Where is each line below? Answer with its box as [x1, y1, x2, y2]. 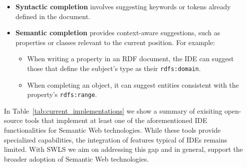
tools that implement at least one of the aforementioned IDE [25, 115, 207, 125]
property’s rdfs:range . [27, 89, 97, 99]
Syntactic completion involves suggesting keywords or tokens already [15, 1, 231, 11]
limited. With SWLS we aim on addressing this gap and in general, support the [4, 144, 243, 154]
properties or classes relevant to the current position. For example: [15, 37, 215, 47]
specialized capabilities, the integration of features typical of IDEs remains [4, 134, 227, 144]
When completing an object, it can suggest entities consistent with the [27, 79, 239, 90]
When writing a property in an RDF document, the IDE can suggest [27, 53, 234, 64]
